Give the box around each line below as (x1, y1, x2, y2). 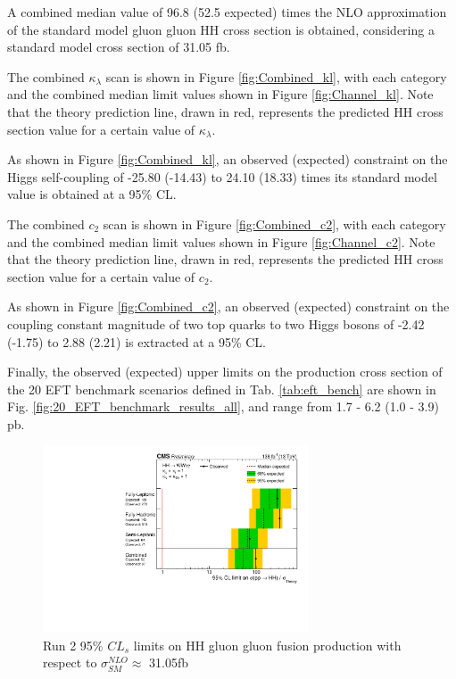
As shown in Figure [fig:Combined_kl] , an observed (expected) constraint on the (7, 150, 448, 169)
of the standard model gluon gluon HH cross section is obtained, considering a (7, 20, 435, 38)
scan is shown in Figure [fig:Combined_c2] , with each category (103, 214, 446, 233)
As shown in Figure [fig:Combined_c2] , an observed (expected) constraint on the (7, 297, 450, 316)
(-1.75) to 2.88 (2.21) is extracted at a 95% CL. (7, 332, 266, 351)
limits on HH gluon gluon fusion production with (133, 635, 402, 654)
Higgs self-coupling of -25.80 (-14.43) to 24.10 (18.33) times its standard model (7, 167, 437, 186)
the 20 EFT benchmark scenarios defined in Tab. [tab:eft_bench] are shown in (7, 379, 436, 398)
